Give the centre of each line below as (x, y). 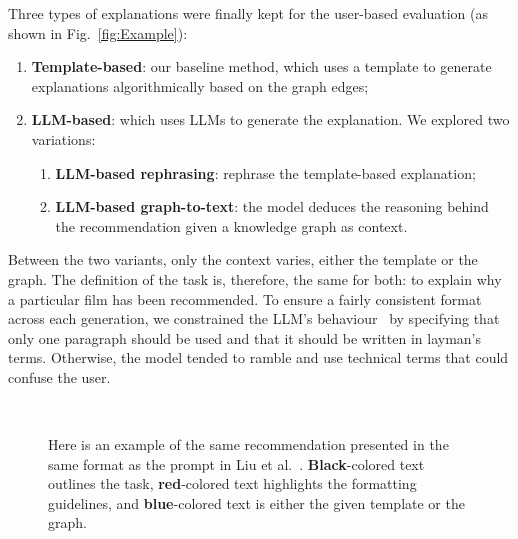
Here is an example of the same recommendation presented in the (248, 444)
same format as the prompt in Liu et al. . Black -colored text (236, 463)
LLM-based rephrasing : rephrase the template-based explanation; (265, 172)
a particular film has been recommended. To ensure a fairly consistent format (245, 298)
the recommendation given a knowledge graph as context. (231, 225)
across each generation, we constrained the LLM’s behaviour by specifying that (254, 318)
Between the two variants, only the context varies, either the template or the (243, 259)
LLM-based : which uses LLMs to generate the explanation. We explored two (270, 119)
